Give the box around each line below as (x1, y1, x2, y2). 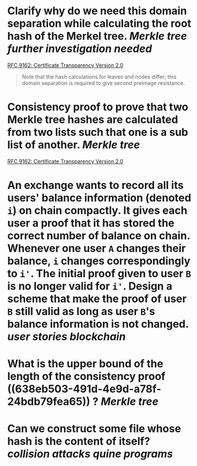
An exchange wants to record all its (7, 179, 184, 192)
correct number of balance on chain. (7, 229, 190, 243)
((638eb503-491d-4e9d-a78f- (7, 382, 162, 396)
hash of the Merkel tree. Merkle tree (7, 30, 188, 43)
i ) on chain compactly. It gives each (7, 204, 188, 217)
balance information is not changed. (7, 318, 189, 331)
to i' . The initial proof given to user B (7, 267, 192, 280)
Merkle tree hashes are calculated (7, 113, 179, 126)
